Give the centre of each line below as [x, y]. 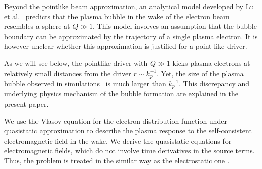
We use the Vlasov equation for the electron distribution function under [116, 121]
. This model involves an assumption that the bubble [175, 26]
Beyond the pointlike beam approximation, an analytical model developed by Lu [129, 6]
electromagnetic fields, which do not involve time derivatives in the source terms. [129, 150]
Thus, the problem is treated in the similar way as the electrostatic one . [117, 161]
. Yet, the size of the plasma [200, 73]
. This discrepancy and [214, 83]
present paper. [26, 104]
